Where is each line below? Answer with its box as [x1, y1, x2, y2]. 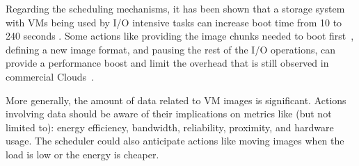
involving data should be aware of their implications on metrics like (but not [6, 106, 332, 121]
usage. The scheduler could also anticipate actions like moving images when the [6, 133, 344, 148]
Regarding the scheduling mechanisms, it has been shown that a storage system [6, 1, 345, 15]
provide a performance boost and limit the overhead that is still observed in [6, 56, 329, 70]
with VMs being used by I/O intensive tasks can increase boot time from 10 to [6, 15, 342, 29]
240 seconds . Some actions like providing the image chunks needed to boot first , [6, 28, 354, 43]
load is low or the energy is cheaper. [6, 147, 159, 161]
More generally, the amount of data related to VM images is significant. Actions [6, 92, 346, 107]
